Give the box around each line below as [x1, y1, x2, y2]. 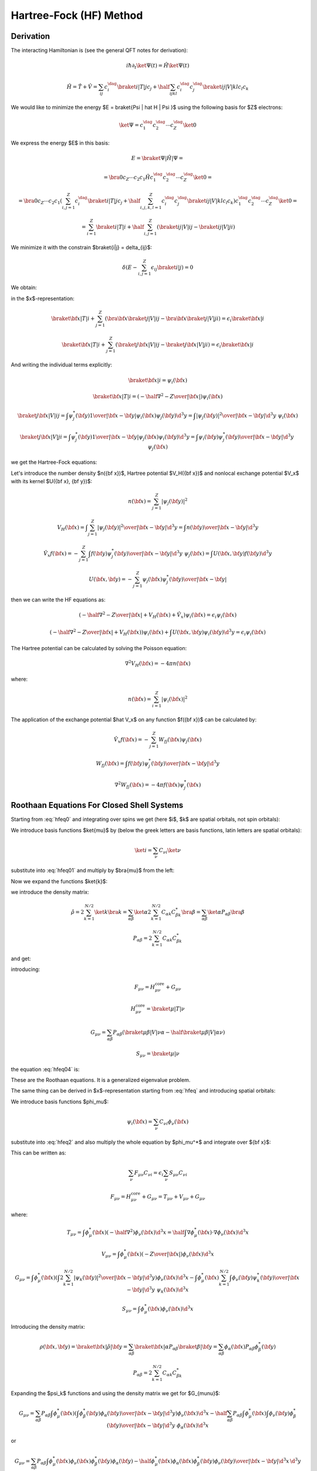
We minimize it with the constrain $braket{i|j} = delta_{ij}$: [11, 244, 152, 251]
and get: [11, 955, 32, 962]
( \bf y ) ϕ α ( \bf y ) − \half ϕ [97, 1457, 155, 1466]
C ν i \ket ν [158, 847, 181, 855]
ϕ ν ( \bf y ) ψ [232, 1274, 258, 1282]
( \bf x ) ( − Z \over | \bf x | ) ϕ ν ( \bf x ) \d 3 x [127, 1249, 214, 1259]
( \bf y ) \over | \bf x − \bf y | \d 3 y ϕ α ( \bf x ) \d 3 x [106, 1421, 209, 1430]
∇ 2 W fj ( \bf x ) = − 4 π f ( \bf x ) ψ [114, 780, 184, 790]
